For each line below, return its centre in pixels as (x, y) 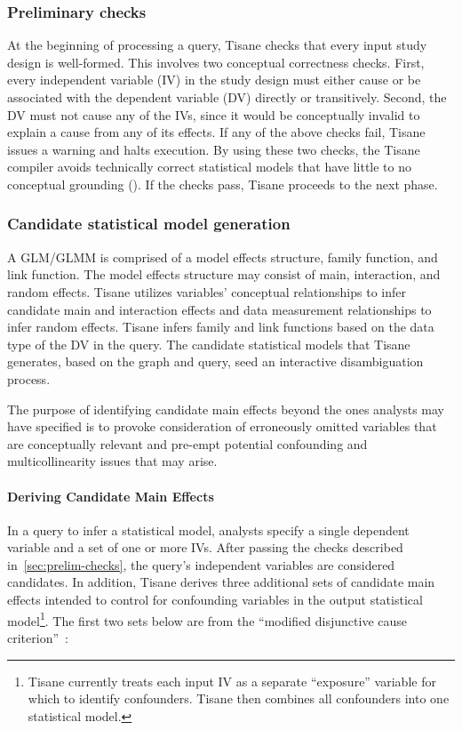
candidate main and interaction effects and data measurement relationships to (219, 309)
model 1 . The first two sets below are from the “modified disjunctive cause (207, 619)
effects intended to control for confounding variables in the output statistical (215, 600)
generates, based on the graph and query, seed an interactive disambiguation (215, 361)
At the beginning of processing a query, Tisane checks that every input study (217, 45)
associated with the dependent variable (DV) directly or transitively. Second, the (227, 97)
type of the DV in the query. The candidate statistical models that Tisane (209, 344)
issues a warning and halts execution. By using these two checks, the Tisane (214, 149)
